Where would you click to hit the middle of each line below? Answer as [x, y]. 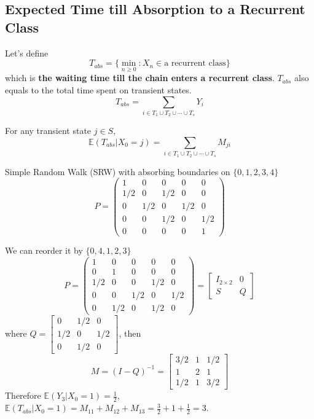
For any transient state [48, 131]
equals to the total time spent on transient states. [98, 90]
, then [130, 333]
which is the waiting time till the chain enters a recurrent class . [140, 78]
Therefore [23, 395]
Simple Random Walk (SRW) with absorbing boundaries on [118, 171]
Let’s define [27, 53]
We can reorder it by [44, 250]
